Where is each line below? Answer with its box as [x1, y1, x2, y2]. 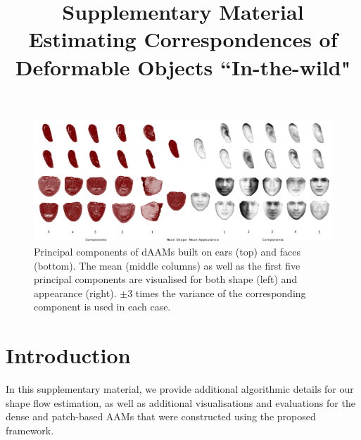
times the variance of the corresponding [135, 285, 306, 300]
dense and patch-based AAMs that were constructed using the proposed [6, 409, 316, 424]
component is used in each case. [34, 299, 171, 314]
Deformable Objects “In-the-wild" [15, 52, 351, 81]
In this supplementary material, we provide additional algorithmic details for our [6, 382, 354, 396]
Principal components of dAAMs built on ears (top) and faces [34, 244, 300, 258]
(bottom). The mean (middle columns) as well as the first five [34, 258, 300, 272]
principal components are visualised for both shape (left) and [34, 272, 298, 287]
